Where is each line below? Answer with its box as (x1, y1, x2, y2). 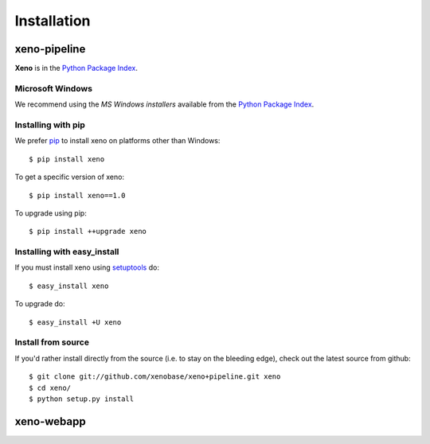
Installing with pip (14, 119, 85, 130)
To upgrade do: (14, 299, 65, 309)
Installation (14, 12, 91, 29)
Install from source (14, 337, 89, 348)
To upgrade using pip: (14, 208, 87, 218)
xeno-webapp (14, 415, 87, 428)
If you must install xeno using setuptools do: (14, 263, 159, 272)
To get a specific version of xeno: (14, 172, 125, 182)
